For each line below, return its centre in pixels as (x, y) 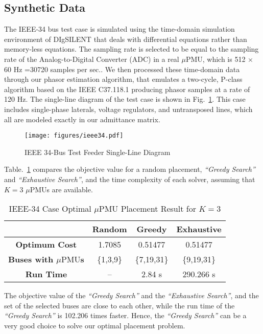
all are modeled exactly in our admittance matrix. (82, 119)
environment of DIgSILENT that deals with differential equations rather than (126, 39)
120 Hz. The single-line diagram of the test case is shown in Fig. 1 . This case (125, 99)
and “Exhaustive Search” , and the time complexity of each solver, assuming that (130, 179)
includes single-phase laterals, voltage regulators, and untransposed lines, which (128, 109)
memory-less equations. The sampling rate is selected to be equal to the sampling (131, 49)
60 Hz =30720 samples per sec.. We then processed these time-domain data (122, 69)
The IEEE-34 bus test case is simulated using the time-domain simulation (119, 29)
